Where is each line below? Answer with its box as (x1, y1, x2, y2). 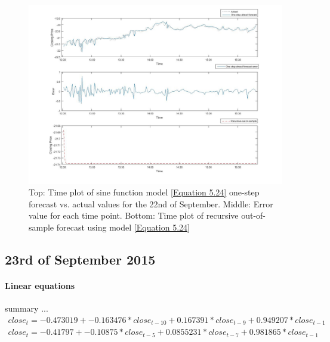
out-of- (241, 209, 266, 222)
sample (29, 220, 54, 233)
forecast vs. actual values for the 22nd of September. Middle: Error (29, 197, 273, 210)
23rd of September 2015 (5, 250, 156, 268)
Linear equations (5, 279, 75, 291)
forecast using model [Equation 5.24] (56, 220, 190, 233)
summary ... (5, 302, 48, 315)
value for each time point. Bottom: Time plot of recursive (29, 209, 239, 222)
